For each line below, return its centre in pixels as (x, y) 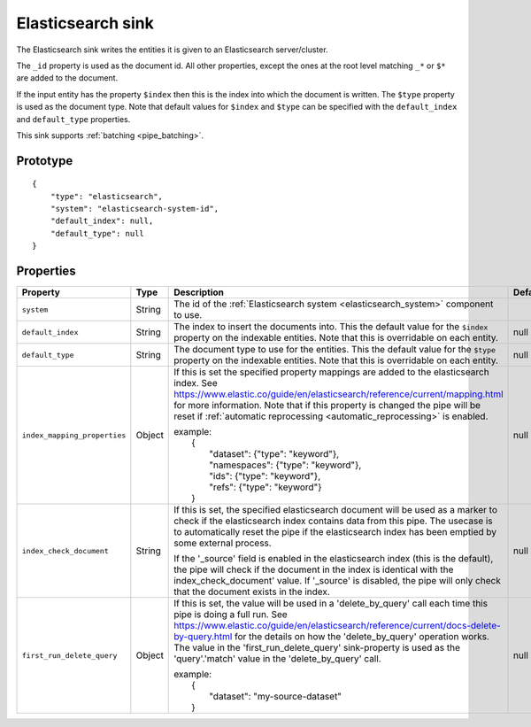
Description (199, 292)
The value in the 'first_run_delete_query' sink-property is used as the (317, 648)
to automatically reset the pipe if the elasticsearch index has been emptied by (335, 532)
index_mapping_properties (74, 435)
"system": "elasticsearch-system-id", (135, 209)
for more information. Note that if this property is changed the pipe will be (327, 406)
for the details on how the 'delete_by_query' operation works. (362, 637)
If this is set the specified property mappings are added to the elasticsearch (332, 372)
